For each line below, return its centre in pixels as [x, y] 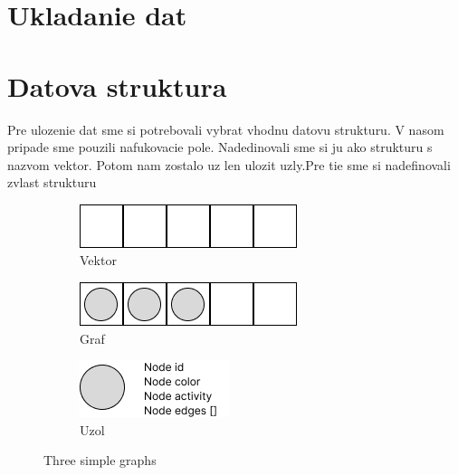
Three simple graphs [100, 460]
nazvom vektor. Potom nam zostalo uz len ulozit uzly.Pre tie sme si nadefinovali [229, 164]
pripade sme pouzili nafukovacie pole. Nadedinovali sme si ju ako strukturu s [220, 147]
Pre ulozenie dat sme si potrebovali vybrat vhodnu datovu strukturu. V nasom [226, 129]
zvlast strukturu [52, 182]
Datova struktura [117, 85]
